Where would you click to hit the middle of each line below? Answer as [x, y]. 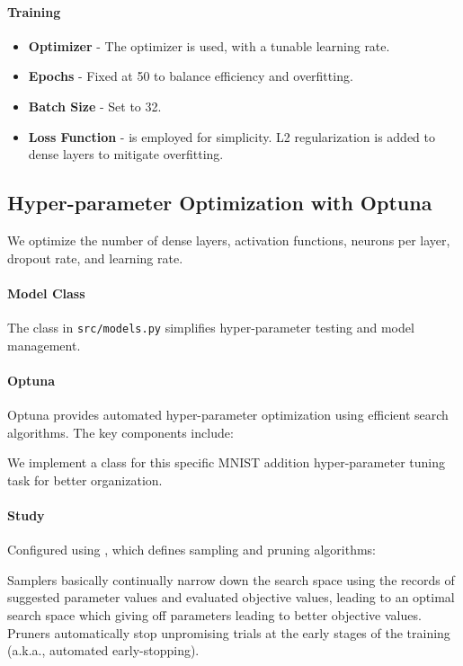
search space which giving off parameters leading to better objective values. [214, 614]
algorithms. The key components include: [120, 432]
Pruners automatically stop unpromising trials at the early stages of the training [229, 632]
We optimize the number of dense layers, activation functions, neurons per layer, [229, 240]
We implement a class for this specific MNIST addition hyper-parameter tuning [226, 462]
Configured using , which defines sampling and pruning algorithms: [191, 550]
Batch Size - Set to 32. [95, 106]
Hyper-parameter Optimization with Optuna [220, 203]
